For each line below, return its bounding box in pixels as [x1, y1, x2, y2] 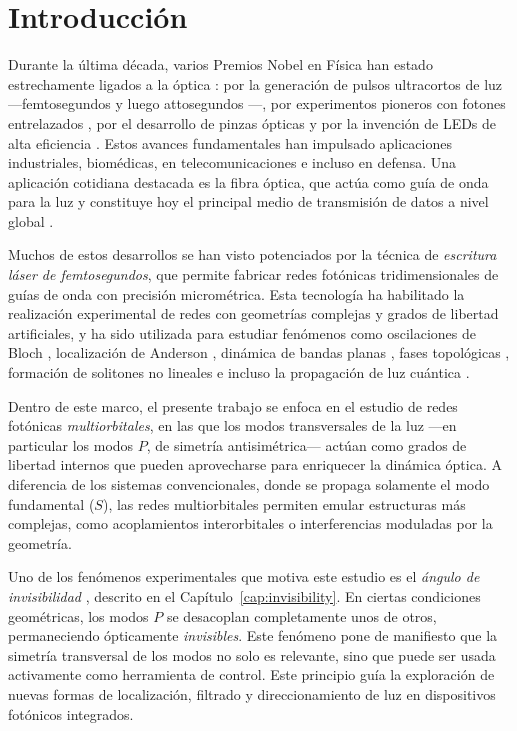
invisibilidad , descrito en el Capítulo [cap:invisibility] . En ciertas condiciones [8, 585, 481, 606]
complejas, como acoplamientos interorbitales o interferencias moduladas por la [8, 513, 493, 534]
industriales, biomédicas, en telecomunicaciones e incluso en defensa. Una [8, 152, 457, 173]
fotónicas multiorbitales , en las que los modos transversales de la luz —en [8, 415, 457, 436]
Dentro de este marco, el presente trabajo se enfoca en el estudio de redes [8, 395, 458, 416]
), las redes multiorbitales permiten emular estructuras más [102, 493, 466, 514]
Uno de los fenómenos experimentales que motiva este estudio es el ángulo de [8, 566, 480, 587]
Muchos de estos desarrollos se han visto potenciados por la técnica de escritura [8, 244, 497, 265]
